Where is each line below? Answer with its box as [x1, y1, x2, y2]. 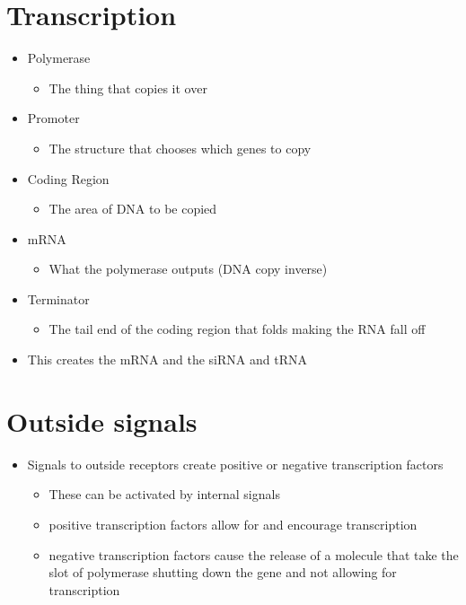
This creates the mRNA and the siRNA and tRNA [27, 350, 307, 369]
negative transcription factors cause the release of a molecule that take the [48, 545, 459, 564]
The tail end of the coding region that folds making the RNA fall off [48, 320, 426, 338]
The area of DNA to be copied [48, 199, 217, 218]
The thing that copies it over [48, 78, 207, 97]
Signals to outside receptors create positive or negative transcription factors [27, 454, 444, 473]
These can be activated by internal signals [48, 485, 280, 504]
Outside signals [6, 402, 198, 439]
